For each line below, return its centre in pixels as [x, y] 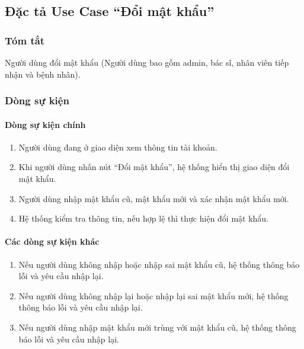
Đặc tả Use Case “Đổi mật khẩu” [110, 11]
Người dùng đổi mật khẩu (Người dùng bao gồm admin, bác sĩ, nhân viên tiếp [147, 62]
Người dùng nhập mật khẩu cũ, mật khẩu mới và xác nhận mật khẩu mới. [154, 198]
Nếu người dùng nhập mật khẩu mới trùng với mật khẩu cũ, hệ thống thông [157, 327]
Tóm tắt [25, 40]
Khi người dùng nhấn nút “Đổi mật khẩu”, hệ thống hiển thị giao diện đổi [154, 167]
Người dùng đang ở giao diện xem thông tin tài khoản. [118, 147]
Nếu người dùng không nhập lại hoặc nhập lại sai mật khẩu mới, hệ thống [153, 295]
